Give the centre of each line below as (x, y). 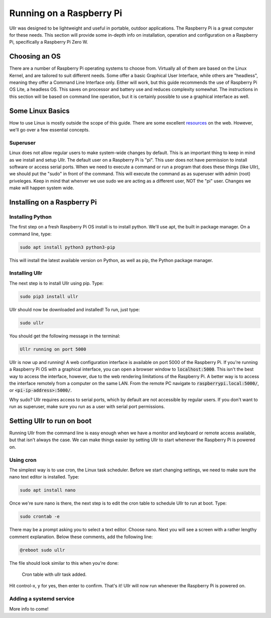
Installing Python (31, 217)
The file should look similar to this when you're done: (64, 563)
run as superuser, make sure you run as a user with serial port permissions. (87, 407)
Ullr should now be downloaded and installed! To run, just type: (75, 309)
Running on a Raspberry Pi (66, 13)
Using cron (23, 460)
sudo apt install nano (48, 490)
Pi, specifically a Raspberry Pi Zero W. (49, 42)
